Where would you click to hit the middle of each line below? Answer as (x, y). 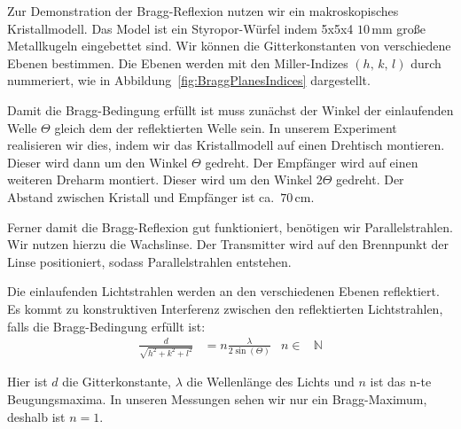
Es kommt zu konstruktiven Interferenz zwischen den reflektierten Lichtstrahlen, (225, 308)
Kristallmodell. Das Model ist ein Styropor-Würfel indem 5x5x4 (180, 28)
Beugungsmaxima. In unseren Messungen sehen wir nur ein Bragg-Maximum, (217, 398)
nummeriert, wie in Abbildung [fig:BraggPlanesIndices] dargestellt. (189, 80)
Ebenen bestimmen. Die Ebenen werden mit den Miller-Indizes (178, 62)
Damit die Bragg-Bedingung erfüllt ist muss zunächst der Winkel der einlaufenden (230, 109)
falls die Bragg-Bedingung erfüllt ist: (106, 326)
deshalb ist (36, 416)
